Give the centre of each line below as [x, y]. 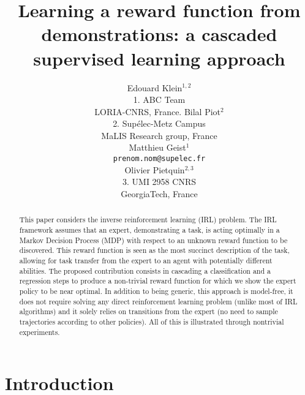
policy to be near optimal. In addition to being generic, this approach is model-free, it [156, 291]
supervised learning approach [159, 58]
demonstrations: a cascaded [159, 34]
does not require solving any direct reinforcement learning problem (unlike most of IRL [158, 301]
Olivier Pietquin [155, 169]
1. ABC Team [159, 100]
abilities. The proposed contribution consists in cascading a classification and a [145, 270]
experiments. [40, 332]
